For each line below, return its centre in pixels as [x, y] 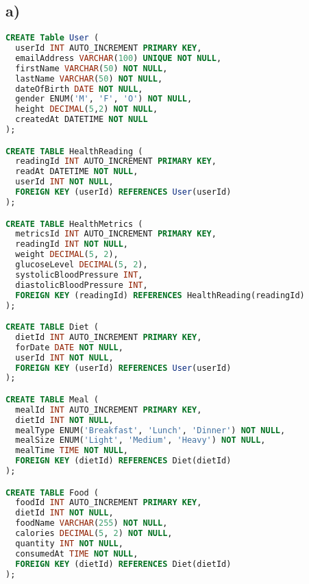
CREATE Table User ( [52, 38]
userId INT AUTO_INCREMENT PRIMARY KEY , [109, 48]
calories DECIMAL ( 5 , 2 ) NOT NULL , [94, 534]
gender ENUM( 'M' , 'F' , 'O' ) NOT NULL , [104, 99]
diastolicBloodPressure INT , [82, 285]
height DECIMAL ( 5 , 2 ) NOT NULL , [87, 109]
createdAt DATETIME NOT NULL [82, 120]
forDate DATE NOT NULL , [69, 347]
